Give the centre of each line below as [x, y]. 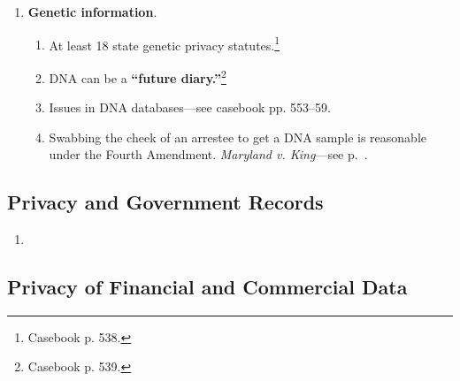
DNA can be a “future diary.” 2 [138, 76]
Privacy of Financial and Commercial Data [207, 287]
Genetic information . [92, 11]
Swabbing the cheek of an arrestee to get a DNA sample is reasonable [238, 137]
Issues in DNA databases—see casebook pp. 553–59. [190, 107]
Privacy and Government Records [165, 202]
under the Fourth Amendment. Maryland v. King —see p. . [208, 154]
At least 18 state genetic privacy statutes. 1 [165, 43]
